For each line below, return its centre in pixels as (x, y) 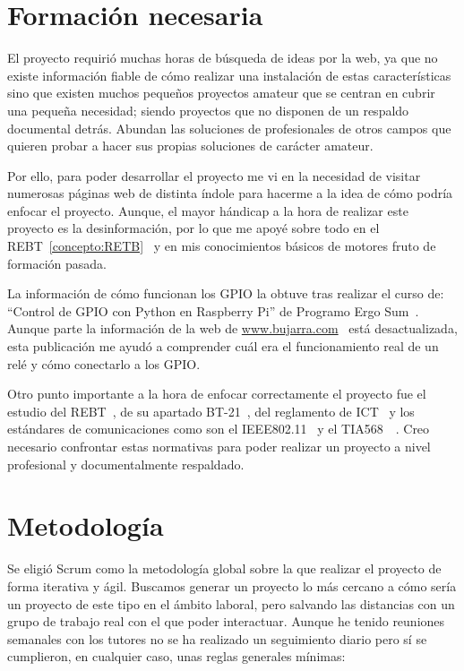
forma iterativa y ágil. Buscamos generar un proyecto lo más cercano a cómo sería (232, 585)
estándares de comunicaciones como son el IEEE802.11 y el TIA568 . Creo (219, 429)
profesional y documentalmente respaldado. (126, 464)
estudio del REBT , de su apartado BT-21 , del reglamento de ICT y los (211, 411)
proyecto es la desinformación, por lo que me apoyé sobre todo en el (193, 228)
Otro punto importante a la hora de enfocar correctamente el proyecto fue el (217, 394)
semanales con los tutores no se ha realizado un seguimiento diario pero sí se (217, 638)
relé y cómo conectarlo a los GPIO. (104, 363)
